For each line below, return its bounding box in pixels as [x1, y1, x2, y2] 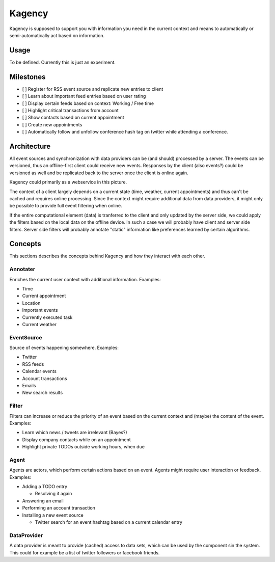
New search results [22, 390, 63, 396]
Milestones [9, 72, 46, 81]
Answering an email [22, 497, 64, 504]
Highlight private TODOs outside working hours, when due [22, 444, 145, 450]
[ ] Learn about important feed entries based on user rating [22, 93, 146, 99]
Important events [22, 307, 58, 313]
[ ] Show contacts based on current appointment [22, 115, 124, 121]
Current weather [22, 321, 57, 327]
